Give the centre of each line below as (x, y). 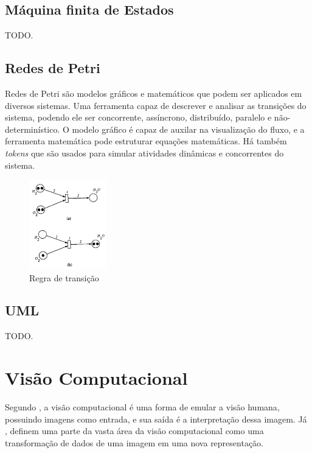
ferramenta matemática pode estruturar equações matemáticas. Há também (146, 141)
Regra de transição (64, 277)
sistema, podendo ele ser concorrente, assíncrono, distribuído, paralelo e (138, 117)
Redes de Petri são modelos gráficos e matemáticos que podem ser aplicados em (154, 93)
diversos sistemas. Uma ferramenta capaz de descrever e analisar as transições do (156, 105)
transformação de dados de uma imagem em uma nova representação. (134, 442)
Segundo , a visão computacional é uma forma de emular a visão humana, (142, 407)
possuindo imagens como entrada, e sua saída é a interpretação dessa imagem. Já (156, 419)
